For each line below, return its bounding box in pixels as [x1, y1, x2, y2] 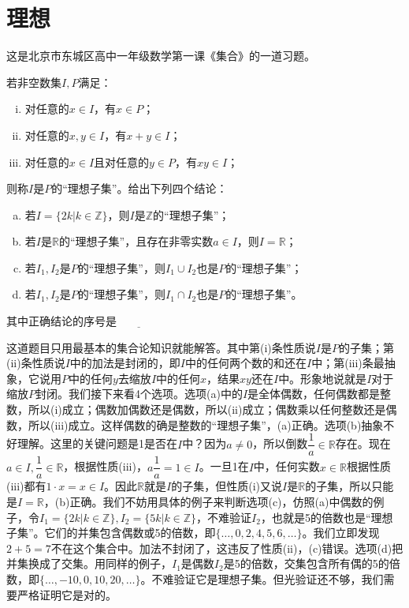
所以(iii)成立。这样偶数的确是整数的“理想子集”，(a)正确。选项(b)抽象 [28, 416, 384, 433]
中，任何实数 [253, 458, 320, 475]
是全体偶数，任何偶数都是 [247, 385, 381, 402]
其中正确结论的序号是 [6, 313, 117, 329]
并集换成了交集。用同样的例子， [6, 555, 172, 572]
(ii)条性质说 [6, 355, 65, 371]
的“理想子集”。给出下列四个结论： [51, 180, 228, 197]
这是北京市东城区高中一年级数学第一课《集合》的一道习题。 [6, 47, 315, 64]
